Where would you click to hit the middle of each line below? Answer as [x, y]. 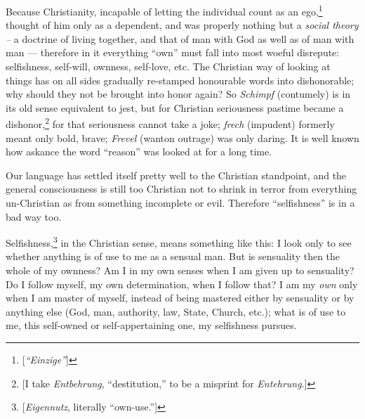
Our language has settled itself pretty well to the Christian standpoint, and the [176, 175]
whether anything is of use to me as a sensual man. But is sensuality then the [173, 256]
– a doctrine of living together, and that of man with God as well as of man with [180, 38]
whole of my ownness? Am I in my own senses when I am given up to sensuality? [180, 270]
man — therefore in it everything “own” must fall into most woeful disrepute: [173, 52]
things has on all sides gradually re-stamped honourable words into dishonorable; [180, 80]
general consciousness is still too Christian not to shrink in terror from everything [181, 189]
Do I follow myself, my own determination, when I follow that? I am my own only [182, 284]
